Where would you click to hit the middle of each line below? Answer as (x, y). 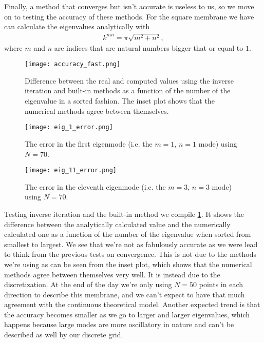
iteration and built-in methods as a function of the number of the (128, 90)
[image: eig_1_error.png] (69, 127)
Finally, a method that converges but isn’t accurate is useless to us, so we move (129, 6)
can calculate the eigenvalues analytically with (77, 26)
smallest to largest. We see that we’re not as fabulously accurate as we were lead (131, 244)
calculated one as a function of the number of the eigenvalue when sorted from (128, 234)
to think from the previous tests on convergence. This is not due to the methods (130, 254)
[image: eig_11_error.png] (71, 170)
